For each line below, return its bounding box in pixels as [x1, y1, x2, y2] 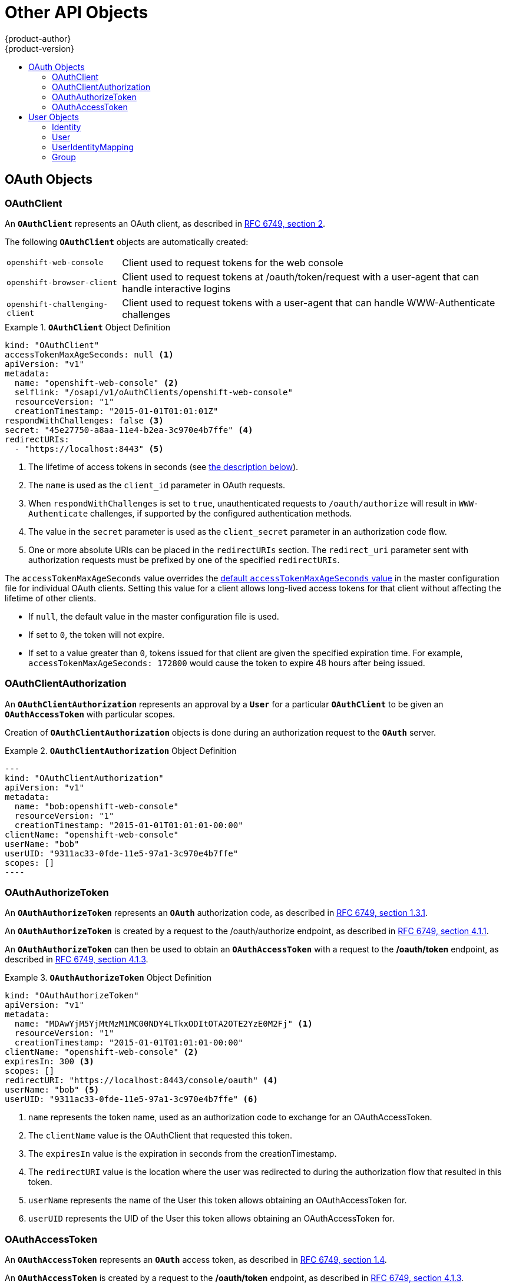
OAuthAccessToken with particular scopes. [5, 709, 176, 719]
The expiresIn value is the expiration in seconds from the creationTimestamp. [28, 1149, 337, 1159]
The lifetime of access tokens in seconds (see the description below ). [28, 461, 299, 472]
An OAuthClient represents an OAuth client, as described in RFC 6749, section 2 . [5, 218, 326, 229]
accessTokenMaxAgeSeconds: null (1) [5, 349, 174, 359]
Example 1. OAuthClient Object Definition [5, 322, 171, 332]
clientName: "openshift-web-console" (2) [5, 1047, 199, 1057]
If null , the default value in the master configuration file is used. [28, 611, 279, 621]
